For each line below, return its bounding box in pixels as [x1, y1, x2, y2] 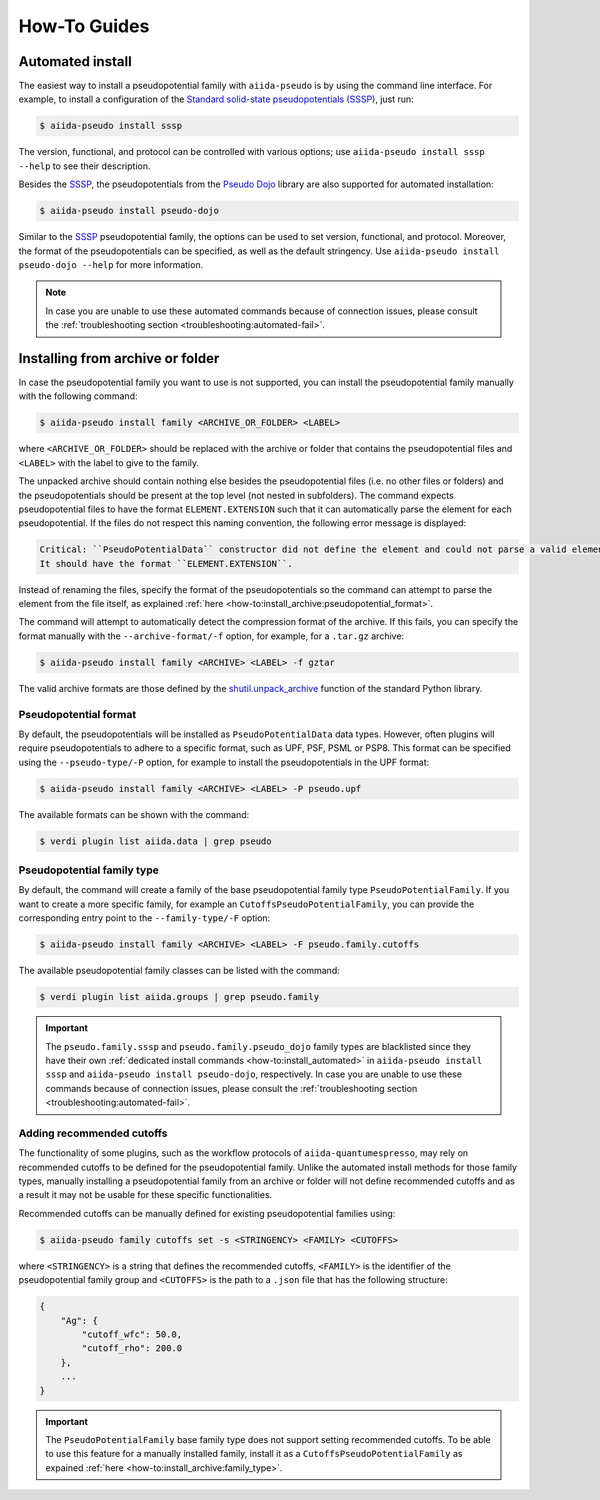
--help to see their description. [18, 160, 151, 172]
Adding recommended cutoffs [18, 1126, 168, 1140]
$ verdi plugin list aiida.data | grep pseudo [39, 835, 272, 847]
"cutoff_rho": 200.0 [81, 1343, 183, 1354]
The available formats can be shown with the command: [18, 808, 250, 820]
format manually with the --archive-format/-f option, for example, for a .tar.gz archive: [18, 630, 405, 642]
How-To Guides [18, 15, 150, 37]
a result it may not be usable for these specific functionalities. [18, 1189, 273, 1201]
